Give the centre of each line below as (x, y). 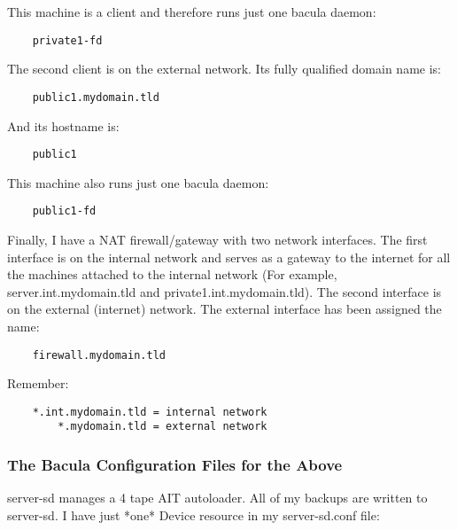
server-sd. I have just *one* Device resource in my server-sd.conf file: (194, 514)
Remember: (38, 383)
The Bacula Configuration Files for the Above (175, 465)
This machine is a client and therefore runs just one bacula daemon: (192, 12)
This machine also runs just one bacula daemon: (138, 182)
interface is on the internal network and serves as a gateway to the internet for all (229, 257)
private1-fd (67, 40)
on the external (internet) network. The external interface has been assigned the (225, 309)
